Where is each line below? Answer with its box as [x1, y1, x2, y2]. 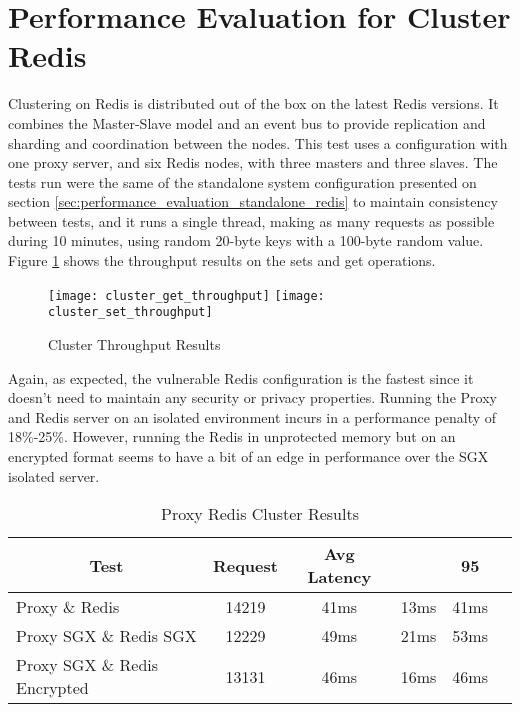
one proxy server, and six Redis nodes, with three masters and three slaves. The [8, 152, 498, 173]
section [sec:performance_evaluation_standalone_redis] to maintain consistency [8, 191, 498, 212]
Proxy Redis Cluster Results [161, 502, 359, 526]
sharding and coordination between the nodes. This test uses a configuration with [8, 132, 508, 153]
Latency [307, 565, 372, 589]
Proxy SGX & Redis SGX [16, 624, 197, 648]
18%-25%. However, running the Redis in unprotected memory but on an [8, 426, 456, 447]
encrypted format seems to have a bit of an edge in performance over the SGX [8, 445, 489, 466]
